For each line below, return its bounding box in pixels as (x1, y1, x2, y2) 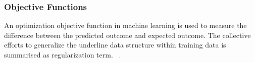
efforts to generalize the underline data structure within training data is (4, 39, 226, 50)
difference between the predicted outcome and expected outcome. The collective (4, 29, 251, 40)
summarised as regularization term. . (4, 49, 121, 59)
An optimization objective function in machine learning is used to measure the (4, 20, 247, 30)
